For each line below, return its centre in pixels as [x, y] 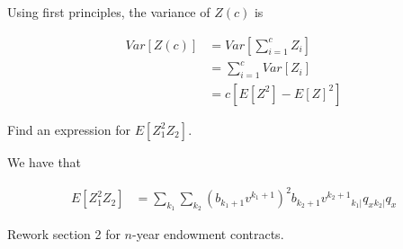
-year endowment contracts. [208, 234]
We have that [45, 161]
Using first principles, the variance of [109, 12]
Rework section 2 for [64, 234]
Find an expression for [69, 129]
